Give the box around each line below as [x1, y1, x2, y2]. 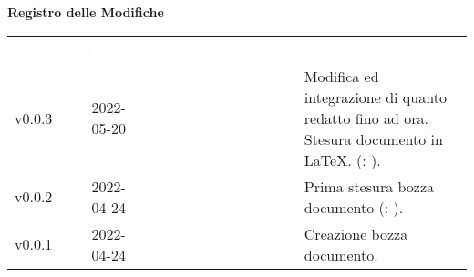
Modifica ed [304, 65, 379, 87]
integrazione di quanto [304, 86, 447, 108]
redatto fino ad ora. [304, 107, 428, 128]
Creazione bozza [304, 222, 408, 244]
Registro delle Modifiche [7, 3, 164, 21]
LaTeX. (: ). [304, 149, 381, 170]
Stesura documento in [304, 128, 443, 149]
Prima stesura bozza [304, 175, 435, 197]
